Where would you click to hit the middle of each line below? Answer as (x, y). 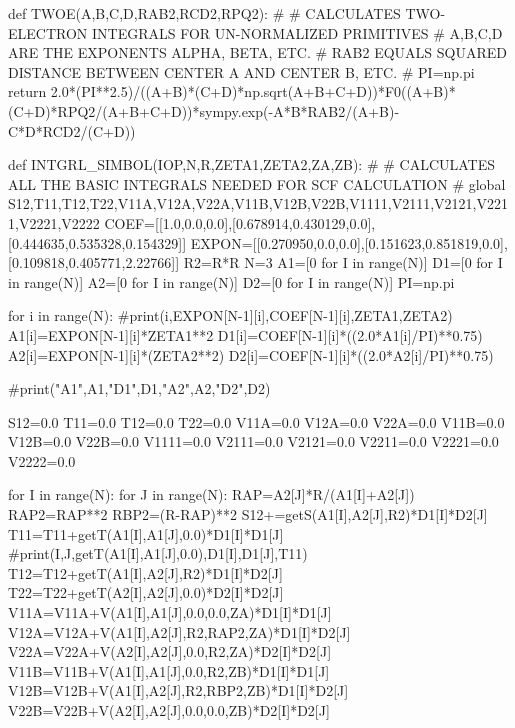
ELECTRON (48, 32)
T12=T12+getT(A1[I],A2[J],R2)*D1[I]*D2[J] (145, 572)
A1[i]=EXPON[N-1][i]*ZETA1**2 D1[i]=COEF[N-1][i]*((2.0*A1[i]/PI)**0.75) (245, 334)
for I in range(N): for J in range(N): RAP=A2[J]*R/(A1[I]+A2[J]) (211, 494)
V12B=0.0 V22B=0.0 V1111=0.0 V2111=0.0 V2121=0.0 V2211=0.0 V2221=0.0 (253, 441)
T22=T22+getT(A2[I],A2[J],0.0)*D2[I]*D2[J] (146, 592)
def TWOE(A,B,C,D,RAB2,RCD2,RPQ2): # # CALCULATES (204, 13)
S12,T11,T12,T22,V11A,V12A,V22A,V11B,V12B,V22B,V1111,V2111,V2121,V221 (258, 203)
